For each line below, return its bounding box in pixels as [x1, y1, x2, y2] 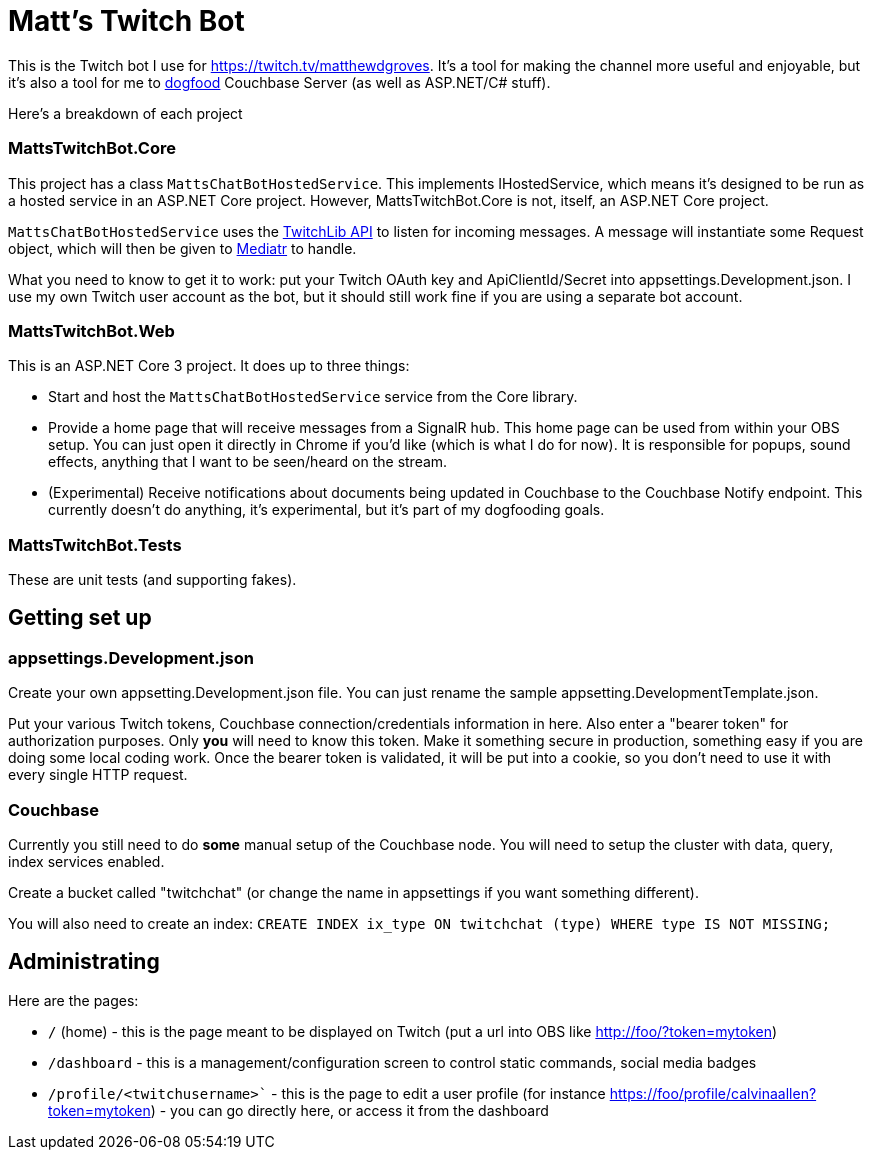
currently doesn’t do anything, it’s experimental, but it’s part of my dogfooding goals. [48, 501, 605, 519]
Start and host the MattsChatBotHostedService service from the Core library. [48, 388, 578, 406]
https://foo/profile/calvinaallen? [609, 1084, 817, 1102]
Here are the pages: [8, 991, 139, 1009]
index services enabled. [8, 852, 165, 870]
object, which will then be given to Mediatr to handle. [8, 239, 357, 257]
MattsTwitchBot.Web [8, 320, 175, 341]
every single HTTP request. [8, 766, 188, 784]
